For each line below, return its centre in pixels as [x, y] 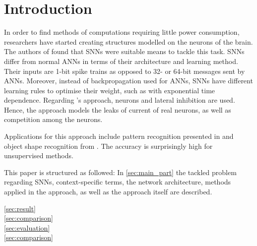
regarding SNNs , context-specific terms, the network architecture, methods [118, 182]
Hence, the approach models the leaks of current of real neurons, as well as [118, 109]
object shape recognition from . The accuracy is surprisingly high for [108, 146]
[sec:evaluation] [27, 227]
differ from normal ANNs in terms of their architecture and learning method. [121, 61]
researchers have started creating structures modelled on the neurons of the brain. [128, 41]
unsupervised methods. [39, 155]
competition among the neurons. [53, 119]
